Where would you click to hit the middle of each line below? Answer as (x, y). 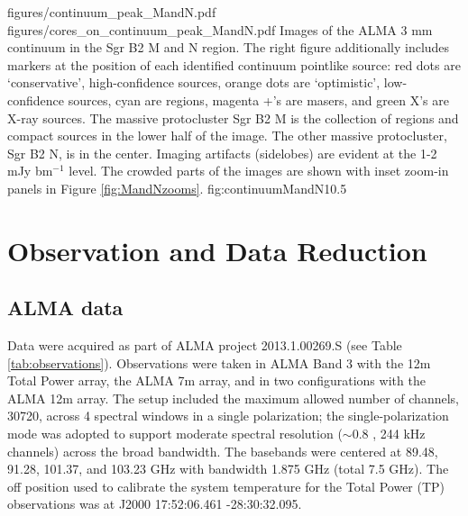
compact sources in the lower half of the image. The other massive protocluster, (227, 136)
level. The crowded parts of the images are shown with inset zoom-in (259, 171)
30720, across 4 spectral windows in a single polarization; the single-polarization (228, 416)
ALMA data (65, 308)
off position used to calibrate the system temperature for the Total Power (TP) (226, 486)
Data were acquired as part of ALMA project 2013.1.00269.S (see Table (205, 345)
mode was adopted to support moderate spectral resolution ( (175, 434)
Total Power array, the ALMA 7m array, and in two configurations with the (216, 380)
